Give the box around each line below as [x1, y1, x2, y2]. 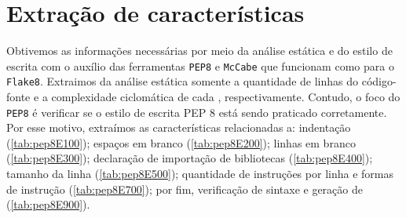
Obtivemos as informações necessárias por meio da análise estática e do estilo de [6, 42, 393, 59]
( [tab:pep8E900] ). [6, 196, 90, 213]
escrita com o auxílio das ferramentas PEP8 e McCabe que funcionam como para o [6, 57, 394, 74]
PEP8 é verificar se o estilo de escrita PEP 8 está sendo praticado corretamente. [6, 104, 387, 120]
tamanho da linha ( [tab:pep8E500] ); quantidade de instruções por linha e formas [6, 165, 393, 182]
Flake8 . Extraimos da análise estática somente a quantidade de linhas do [6, 73, 358, 89]
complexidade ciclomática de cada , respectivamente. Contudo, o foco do [51, 89, 401, 105]
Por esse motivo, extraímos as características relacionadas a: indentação [6, 119, 351, 136]
